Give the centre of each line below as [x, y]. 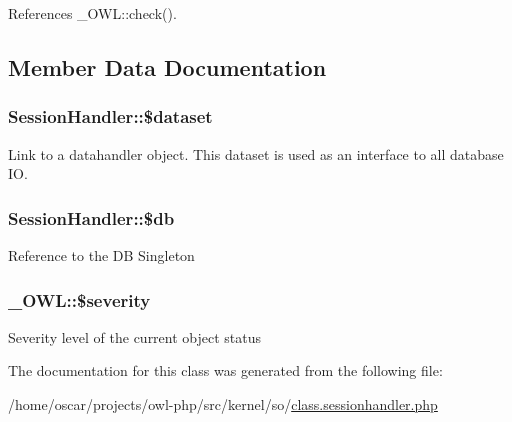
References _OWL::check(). [92, 13]
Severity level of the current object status [135, 336]
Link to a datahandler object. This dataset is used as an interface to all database [256, 153]
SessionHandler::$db [91, 217]
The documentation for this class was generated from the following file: [225, 370]
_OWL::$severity [79, 299]
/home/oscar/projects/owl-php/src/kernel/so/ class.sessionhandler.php [223, 404]
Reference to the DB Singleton [101, 255]
